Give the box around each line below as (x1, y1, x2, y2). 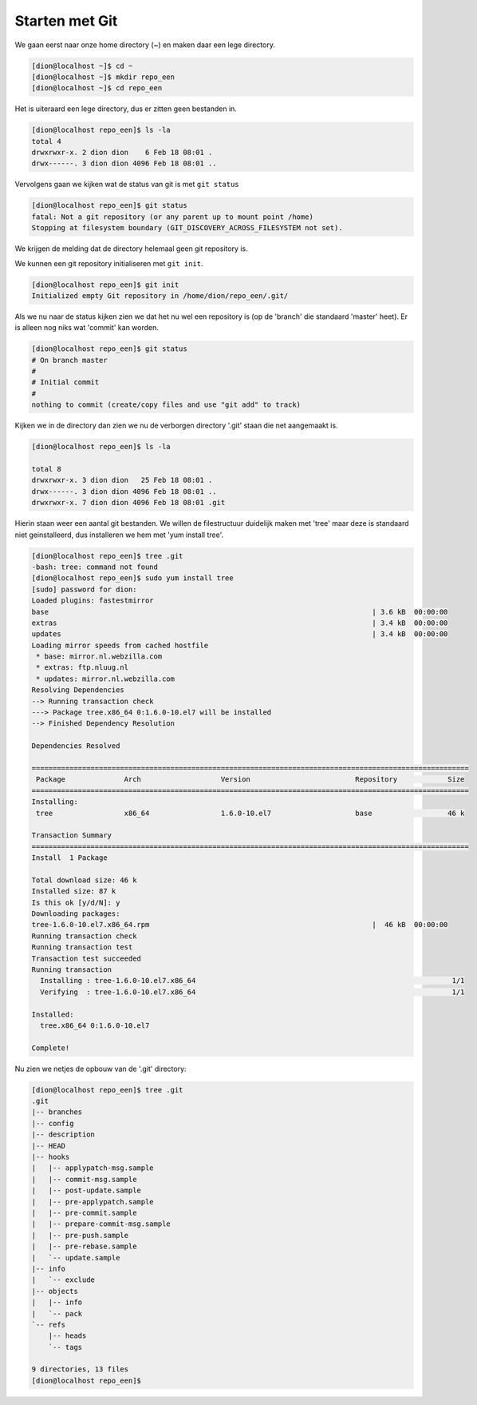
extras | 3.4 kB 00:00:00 (31, 618, 448, 627)
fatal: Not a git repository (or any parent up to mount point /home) (31, 212, 314, 221)
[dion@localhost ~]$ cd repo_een (31, 84, 163, 93)
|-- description (31, 1130, 96, 1139)
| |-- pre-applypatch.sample (31, 1197, 155, 1206)
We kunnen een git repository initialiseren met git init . (14, 258, 203, 268)
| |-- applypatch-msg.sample (31, 1164, 155, 1172)
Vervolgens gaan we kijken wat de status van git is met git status (14, 180, 239, 189)
